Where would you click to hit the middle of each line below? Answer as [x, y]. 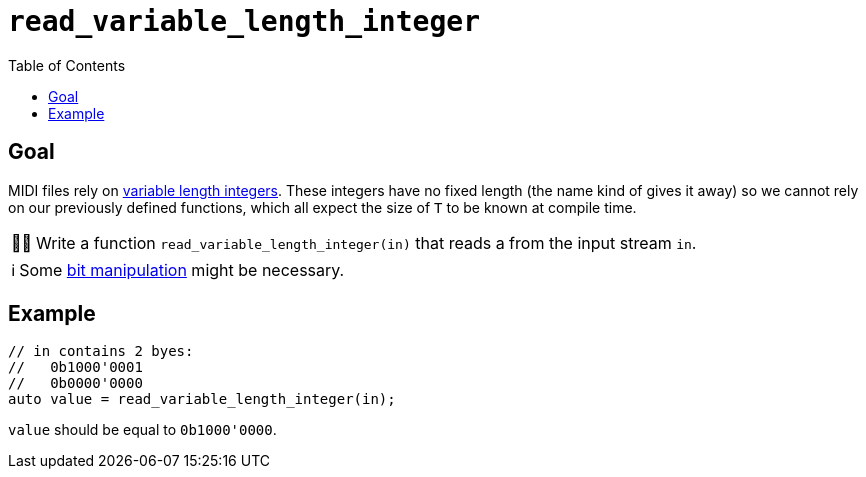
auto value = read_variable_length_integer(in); [202, 399]
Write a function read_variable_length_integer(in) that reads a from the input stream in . [366, 242]
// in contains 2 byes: [101, 351]
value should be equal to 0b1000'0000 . [142, 430]
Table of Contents [67, 65]
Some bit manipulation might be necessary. [182, 269]
